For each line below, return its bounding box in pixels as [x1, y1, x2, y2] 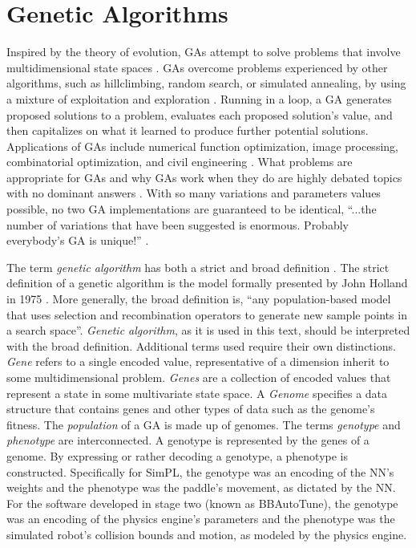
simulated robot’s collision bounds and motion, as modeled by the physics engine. [6, 526, 407, 542]
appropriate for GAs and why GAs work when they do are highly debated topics [6, 168, 402, 185]
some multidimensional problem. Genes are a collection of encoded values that [6, 369, 391, 385]
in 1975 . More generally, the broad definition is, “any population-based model [6, 290, 391, 307]
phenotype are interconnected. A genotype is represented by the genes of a [6, 432, 370, 449]
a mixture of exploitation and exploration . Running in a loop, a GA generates [6, 90, 392, 107]
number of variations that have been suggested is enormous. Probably [6, 216, 349, 233]
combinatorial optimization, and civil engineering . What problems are [6, 153, 353, 170]
